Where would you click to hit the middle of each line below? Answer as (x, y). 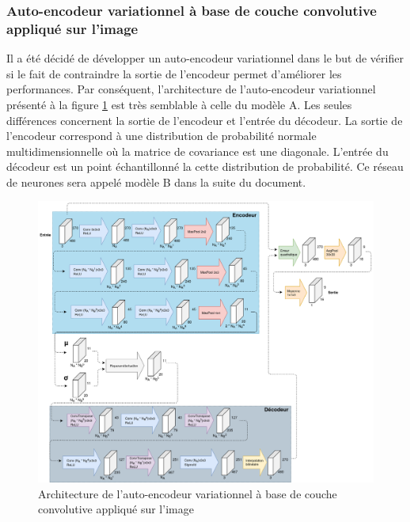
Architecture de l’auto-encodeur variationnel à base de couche (188, 493)
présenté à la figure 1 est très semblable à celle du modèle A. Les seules (179, 104)
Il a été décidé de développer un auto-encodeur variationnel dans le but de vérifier (205, 58)
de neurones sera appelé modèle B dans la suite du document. (156, 182)
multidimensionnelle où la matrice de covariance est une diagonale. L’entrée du (197, 151)
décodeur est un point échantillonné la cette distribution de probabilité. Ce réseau (205, 166)
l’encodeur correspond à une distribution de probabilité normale (161, 136)
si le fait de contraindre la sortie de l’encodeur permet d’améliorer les (174, 73)
